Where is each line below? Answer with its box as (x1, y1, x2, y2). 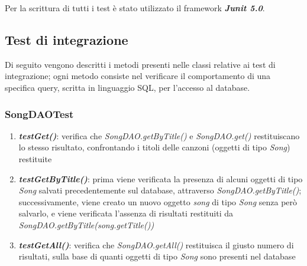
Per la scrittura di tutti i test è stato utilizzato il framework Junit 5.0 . (5, 2, 265, 14)
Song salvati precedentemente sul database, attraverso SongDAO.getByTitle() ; (18, 184, 302, 196)
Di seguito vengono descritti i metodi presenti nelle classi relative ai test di (5, 58, 276, 70)
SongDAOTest (5, 106, 74, 121)
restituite (18, 152, 52, 165)
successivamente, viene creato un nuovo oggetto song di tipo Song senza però (18, 195, 298, 208)
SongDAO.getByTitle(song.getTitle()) (18, 218, 154, 231)
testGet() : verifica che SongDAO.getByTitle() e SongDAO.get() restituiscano (18, 129, 300, 142)
